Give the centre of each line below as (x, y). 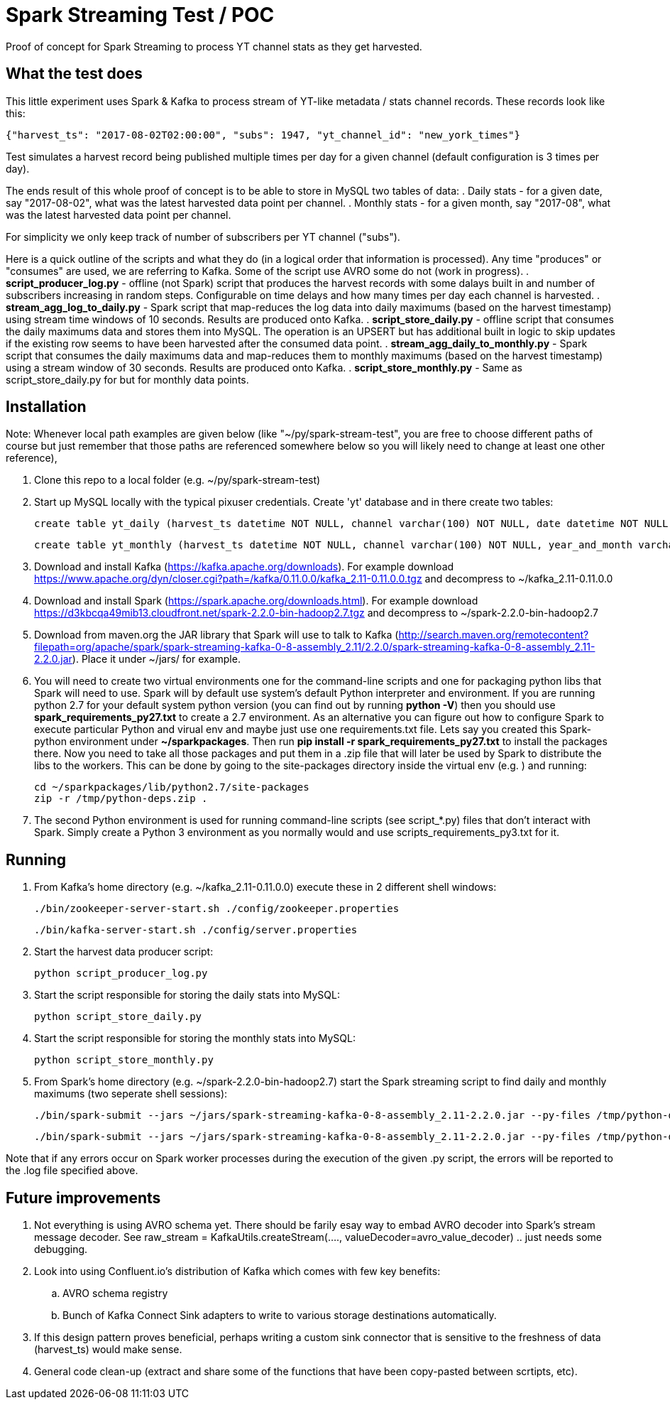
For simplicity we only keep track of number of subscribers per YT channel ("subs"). (203, 237)
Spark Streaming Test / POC (140, 15)
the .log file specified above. (72, 1171)
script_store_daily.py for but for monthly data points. (127, 379)
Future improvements (83, 1198)
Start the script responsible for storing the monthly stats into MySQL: (195, 1038)
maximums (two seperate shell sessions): (131, 1094)
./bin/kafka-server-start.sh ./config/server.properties (196, 930)
